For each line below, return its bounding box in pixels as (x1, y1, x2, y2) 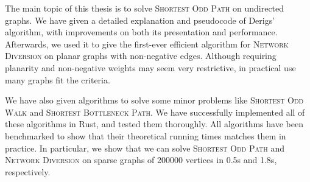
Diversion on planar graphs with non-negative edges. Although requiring (5, 49, 277, 62)
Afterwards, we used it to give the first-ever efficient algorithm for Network (5, 37, 289, 50)
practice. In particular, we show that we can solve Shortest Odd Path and (5, 141, 285, 154)
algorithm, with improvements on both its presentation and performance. (5, 26, 278, 38)
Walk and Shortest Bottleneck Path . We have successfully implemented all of (5, 105, 305, 118)
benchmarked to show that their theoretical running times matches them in (5, 129, 286, 142)
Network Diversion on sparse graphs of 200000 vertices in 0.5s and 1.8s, (5, 153, 277, 166)
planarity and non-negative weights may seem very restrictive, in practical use (5, 61, 296, 74)
